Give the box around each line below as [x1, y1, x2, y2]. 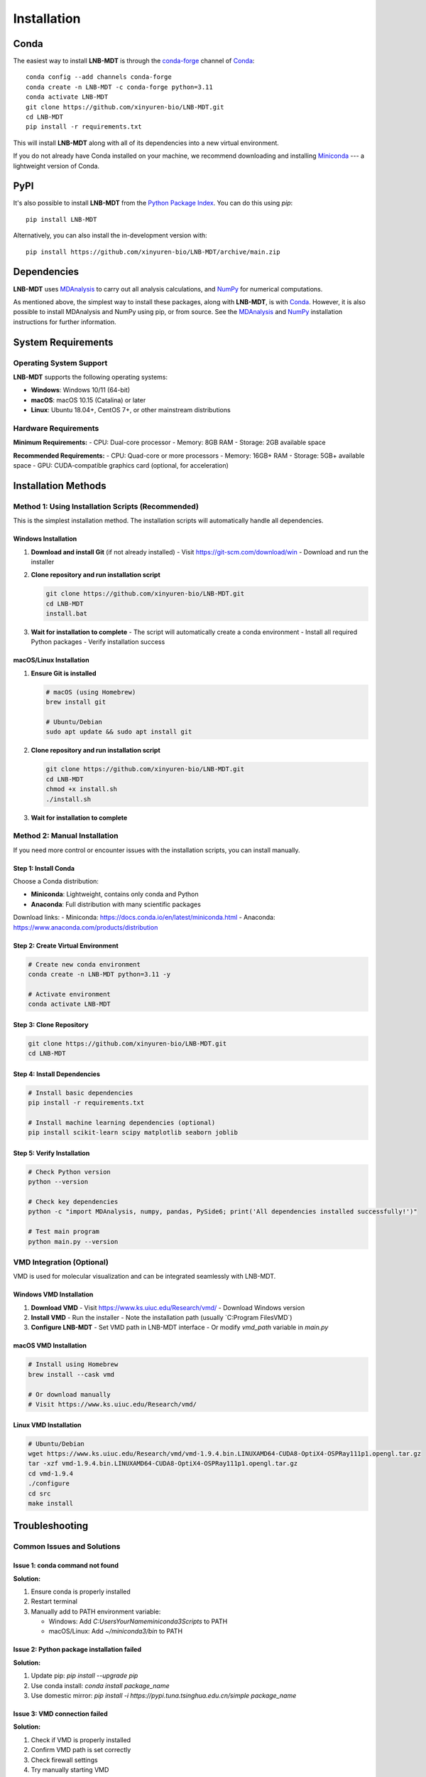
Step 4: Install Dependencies [13, 1070, 101, 1078]
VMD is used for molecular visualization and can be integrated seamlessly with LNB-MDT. [13, 1272, 276, 1281]
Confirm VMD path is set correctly [31, 1746, 131, 1754]
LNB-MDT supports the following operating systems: [13, 372, 168, 381]
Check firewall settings [31, 1756, 99, 1764]
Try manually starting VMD [31, 1765, 109, 1773]
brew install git [45, 698, 106, 707]
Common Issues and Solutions [13, 1542, 121, 1552]
